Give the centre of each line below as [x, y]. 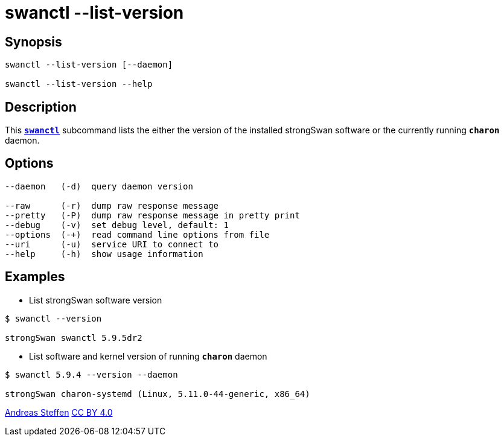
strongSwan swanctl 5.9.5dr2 [74, 338]
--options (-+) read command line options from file [137, 234]
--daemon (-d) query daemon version [99, 186]
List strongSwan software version [96, 300]
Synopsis [33, 42]
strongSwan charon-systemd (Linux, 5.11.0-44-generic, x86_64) [158, 394]
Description [41, 107]
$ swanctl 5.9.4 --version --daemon [91, 374]
